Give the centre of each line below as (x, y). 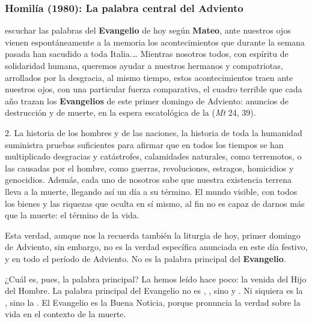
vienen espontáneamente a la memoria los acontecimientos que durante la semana (155, 42)
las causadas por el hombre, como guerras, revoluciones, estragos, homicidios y (149, 168)
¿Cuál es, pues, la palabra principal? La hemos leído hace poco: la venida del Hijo (156, 279)
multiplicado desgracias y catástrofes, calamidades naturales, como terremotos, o (153, 156)
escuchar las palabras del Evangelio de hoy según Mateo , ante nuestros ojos (148, 30)
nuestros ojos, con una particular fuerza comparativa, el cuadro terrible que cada (154, 89)
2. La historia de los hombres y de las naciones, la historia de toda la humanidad (154, 132)
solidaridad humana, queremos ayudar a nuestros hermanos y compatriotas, (144, 65)
